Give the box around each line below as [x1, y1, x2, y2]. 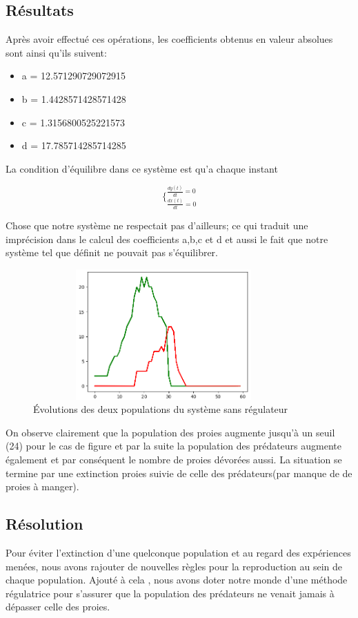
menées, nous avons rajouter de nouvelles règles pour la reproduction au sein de [6, 559, 342, 573]
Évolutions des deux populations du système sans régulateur [33, 402, 288, 416]
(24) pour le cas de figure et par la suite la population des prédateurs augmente [6, 438, 342, 453]
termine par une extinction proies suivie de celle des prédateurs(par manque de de [6, 465, 352, 480]
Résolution [6, 513, 83, 534]
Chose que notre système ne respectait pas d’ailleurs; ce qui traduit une [6, 218, 308, 232]
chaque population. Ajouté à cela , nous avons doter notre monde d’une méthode [6, 572, 348, 587]
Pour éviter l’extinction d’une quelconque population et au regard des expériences [6, 545, 351, 560]
